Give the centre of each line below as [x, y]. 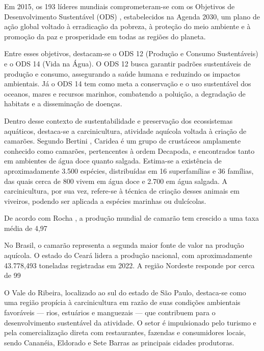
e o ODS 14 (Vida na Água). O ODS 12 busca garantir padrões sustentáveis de [127, 63]
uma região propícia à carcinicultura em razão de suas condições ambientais [122, 302]
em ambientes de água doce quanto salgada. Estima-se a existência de [113, 161]
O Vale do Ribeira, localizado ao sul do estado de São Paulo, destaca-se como [125, 292]
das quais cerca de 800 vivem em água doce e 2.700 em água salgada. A [116, 181]
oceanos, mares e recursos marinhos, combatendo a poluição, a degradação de [125, 93]
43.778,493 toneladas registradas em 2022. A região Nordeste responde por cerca [129, 265]
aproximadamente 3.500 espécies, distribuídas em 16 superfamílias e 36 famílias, [129, 170]
